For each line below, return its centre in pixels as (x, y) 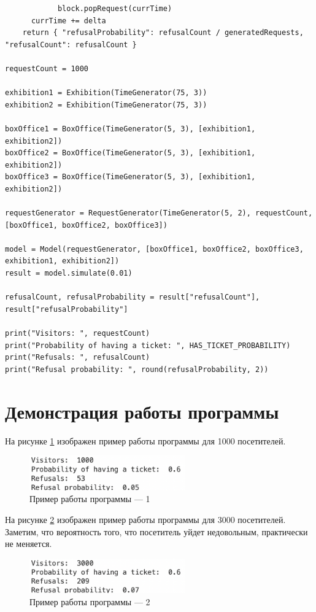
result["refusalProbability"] (67, 309)
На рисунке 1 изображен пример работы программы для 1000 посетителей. (145, 440)
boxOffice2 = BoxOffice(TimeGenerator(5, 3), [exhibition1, (130, 153)
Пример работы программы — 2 (90, 601)
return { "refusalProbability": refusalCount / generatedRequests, (163, 33)
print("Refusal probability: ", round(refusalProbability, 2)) (137, 369)
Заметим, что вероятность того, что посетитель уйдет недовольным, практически (156, 531)
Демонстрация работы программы (142, 411)
